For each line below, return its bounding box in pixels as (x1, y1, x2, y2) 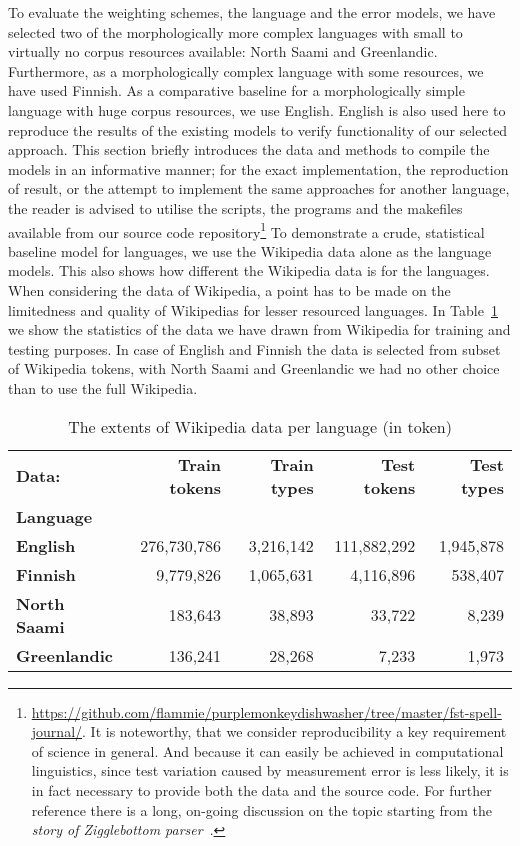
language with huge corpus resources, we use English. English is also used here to (8, 99, 506, 120)
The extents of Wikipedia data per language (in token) (68, 414, 452, 438)
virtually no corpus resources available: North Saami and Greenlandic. (8, 41, 438, 62)
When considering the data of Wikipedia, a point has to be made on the (8, 279, 451, 300)
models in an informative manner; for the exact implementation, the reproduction (8, 158, 509, 179)
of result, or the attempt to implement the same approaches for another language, (8, 178, 510, 199)
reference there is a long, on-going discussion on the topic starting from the (31, 799, 493, 820)
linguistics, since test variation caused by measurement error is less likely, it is (31, 760, 509, 781)
